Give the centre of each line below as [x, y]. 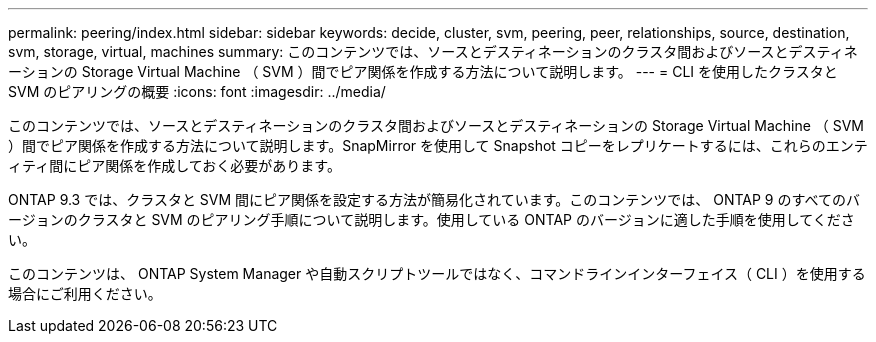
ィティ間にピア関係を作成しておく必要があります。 [174, 165]
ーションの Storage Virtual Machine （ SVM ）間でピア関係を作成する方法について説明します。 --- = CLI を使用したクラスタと [423, 71]
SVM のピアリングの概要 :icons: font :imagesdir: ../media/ [197, 91]
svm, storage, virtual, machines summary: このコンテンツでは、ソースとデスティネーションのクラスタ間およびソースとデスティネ [433, 51]
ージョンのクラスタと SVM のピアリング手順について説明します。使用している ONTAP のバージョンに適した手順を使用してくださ [431, 219]
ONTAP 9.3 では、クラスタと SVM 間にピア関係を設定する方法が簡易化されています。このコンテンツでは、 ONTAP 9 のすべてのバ [434, 199]
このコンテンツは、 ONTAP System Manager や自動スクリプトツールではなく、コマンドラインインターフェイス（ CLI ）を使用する [437, 273]
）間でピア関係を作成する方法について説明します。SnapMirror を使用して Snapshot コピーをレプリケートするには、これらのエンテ [438, 145]
